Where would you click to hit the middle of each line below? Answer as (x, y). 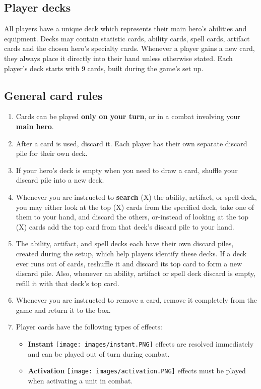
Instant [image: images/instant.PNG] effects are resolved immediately (141, 344)
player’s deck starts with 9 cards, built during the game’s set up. (104, 68)
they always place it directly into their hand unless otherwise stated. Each (118, 58)
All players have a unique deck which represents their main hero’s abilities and (125, 29)
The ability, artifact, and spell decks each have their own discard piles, (125, 243)
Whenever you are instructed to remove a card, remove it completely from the (137, 300)
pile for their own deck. (52, 153)
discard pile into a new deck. (60, 180)
